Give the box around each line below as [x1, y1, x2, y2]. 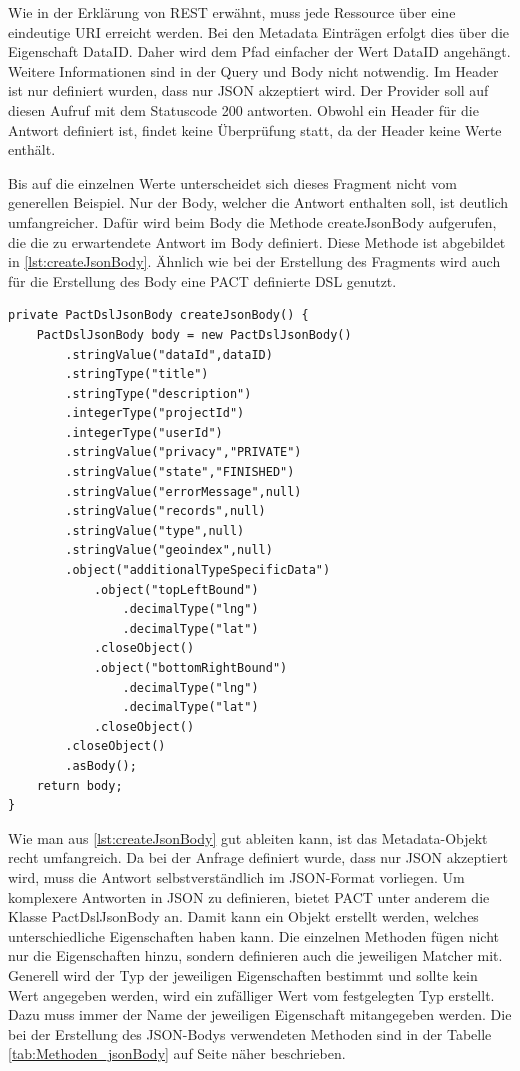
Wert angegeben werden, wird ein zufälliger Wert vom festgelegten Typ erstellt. [8, 984, 495, 1005]
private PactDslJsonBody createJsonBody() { [8, 308, 309, 323]
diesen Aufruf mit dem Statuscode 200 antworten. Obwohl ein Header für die [8, 99, 479, 120]
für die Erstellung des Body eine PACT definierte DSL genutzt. [8, 270, 397, 291]
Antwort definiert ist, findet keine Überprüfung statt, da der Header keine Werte [8, 119, 502, 140]
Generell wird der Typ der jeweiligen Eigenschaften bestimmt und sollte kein [8, 964, 478, 985]
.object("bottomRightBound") [93, 661, 288, 675]
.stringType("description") [65, 386, 252, 401]
